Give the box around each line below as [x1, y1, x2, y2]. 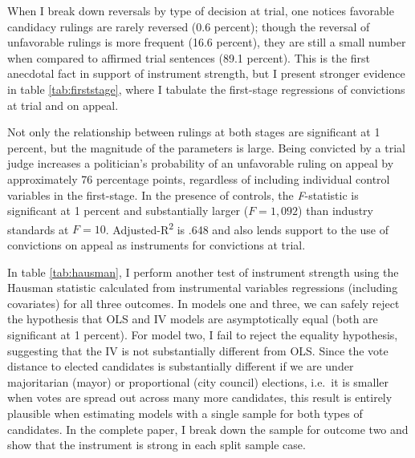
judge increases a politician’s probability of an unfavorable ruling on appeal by [7, 155, 394, 172]
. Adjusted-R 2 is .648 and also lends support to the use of [105, 218, 389, 237]
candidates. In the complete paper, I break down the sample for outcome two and [7, 420, 409, 437]
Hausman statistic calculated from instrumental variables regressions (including [7, 279, 398, 296]
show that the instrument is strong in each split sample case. [7, 436, 306, 453]
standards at [7, 221, 69, 237]
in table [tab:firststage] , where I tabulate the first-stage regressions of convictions [7, 80, 405, 97]
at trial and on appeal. [7, 96, 119, 113]
